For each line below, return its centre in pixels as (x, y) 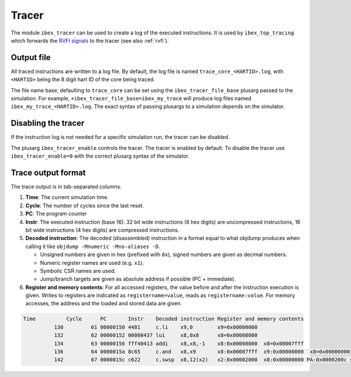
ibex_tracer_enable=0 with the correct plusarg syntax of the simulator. (100, 156)
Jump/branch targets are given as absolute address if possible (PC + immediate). (138, 279)
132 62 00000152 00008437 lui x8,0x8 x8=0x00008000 (156, 335)
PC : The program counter (56, 214)
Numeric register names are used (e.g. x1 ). (92, 263)
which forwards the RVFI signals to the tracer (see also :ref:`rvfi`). (90, 40)
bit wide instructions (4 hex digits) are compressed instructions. (102, 230)
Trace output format (48, 172)
